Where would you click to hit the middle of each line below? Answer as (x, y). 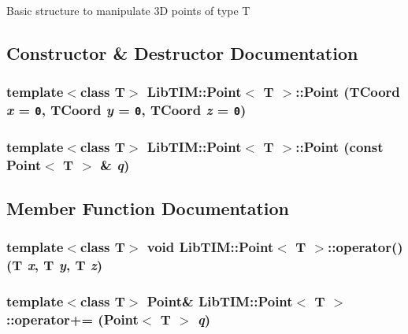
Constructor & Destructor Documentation (182, 52)
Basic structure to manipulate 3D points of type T (128, 10)
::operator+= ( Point (72, 319)
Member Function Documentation (148, 208)
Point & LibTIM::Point (220, 301)
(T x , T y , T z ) (55, 265)
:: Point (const (339, 146)
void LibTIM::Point (210, 247)
